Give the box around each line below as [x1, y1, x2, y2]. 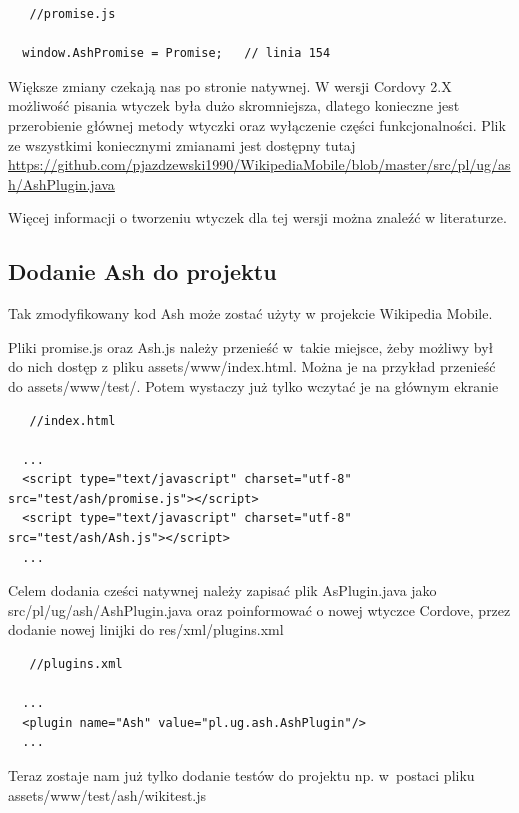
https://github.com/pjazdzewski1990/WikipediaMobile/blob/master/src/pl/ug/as [8, 154, 511, 175]
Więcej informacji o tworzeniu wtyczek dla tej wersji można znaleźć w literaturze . [8, 207, 507, 228]
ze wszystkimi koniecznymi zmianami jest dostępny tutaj [8, 134, 356, 155]
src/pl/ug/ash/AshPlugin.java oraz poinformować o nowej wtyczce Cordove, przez [8, 599, 511, 620]
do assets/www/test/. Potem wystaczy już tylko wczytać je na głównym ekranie [8, 375, 499, 396]
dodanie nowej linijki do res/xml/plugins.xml [8, 619, 284, 640]
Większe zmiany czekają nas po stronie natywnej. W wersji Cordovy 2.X [8, 75, 452, 96]
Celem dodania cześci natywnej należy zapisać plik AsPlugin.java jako [8, 580, 437, 601]
